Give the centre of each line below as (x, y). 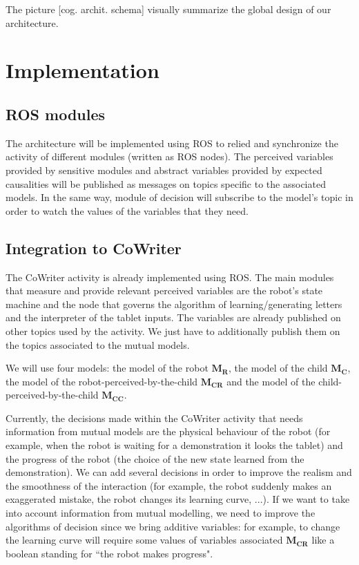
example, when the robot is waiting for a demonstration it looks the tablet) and (174, 445)
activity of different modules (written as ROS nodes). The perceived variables (169, 156)
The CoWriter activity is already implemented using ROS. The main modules (170, 277)
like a (323, 540)
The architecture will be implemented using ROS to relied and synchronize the (172, 143)
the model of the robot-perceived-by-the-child (102, 381)
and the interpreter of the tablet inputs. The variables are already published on (173, 317)
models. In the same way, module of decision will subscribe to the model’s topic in (179, 197)
